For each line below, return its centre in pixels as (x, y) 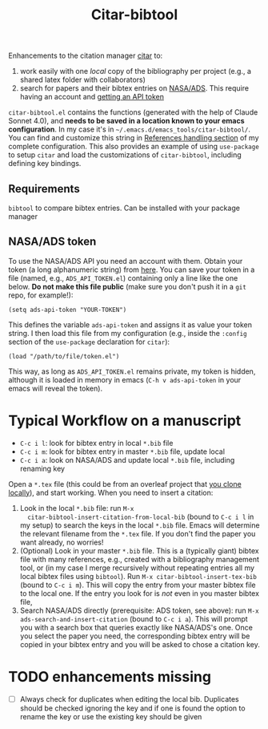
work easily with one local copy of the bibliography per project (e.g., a (136, 71)
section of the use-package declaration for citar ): (89, 342)
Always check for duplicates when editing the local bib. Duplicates (130, 699)
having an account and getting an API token (92, 97)
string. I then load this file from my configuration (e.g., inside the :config (128, 333)
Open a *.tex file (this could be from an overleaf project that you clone (125, 484)
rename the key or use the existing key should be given (111, 716)
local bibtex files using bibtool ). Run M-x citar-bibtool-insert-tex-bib (138, 576)
